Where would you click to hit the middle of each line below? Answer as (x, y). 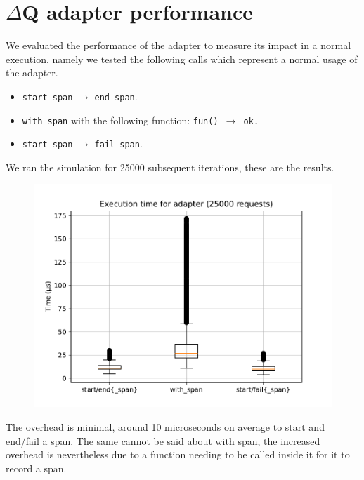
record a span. (36, 468)
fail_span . (118, 144)
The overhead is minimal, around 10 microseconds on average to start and (165, 427)
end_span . (116, 96)
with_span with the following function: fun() (120, 120)
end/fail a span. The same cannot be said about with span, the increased (163, 440)
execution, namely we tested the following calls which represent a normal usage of (182, 59)
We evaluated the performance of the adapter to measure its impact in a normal (178, 45)
